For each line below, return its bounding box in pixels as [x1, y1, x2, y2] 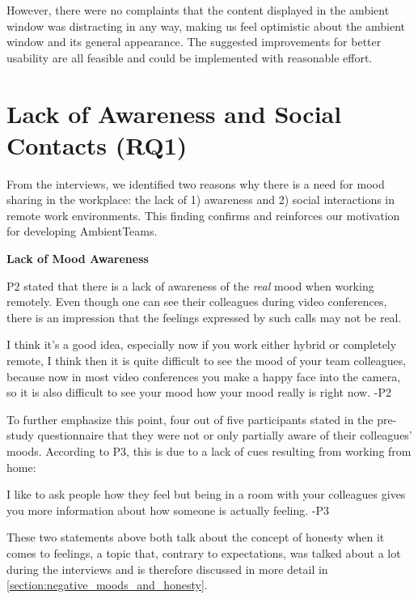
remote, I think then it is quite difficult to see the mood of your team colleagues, [6, 352, 407, 369]
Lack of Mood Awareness [6, 250, 149, 267]
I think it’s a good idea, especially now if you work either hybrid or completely [6, 336, 397, 353]
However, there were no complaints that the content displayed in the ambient [6, 2, 390, 18]
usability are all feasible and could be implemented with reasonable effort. [6, 49, 373, 66]
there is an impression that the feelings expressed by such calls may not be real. [6, 308, 402, 325]
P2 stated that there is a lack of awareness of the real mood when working [6, 277, 374, 294]
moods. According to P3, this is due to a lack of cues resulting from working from [6, 443, 412, 459]
